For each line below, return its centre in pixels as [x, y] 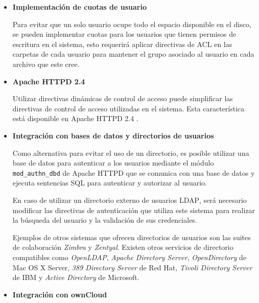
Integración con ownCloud [60, 294]
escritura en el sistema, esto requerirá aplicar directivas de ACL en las [122, 44]
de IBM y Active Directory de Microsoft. [76, 277]
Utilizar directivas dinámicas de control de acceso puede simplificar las [123, 98]
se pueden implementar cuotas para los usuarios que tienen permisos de [124, 34]
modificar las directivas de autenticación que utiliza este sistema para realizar [134, 210]
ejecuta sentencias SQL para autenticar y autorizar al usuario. [110, 183]
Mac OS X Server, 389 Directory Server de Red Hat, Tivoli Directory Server [132, 267]
